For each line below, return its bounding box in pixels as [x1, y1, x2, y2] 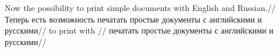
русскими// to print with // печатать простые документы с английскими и [5, 24, 274, 36]
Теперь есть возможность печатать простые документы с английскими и [5, 13, 262, 25]
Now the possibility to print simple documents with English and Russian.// [5, 2, 276, 13]
